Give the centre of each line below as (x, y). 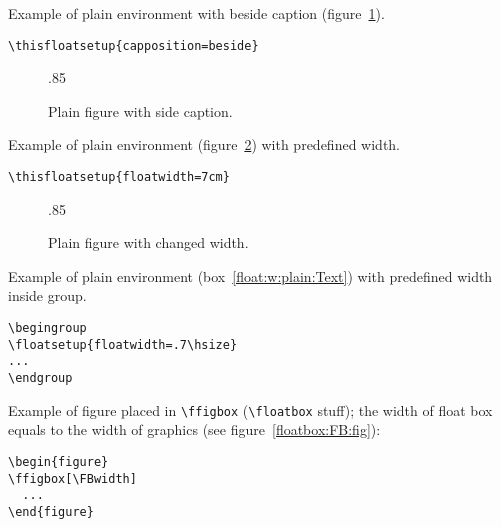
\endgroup (40, 378)
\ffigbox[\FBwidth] (72, 478)
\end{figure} (51, 511)
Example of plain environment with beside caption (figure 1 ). (196, 13)
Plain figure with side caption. (140, 110)
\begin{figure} (58, 461)
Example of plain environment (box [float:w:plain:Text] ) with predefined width (250, 275)
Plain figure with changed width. (148, 242)
